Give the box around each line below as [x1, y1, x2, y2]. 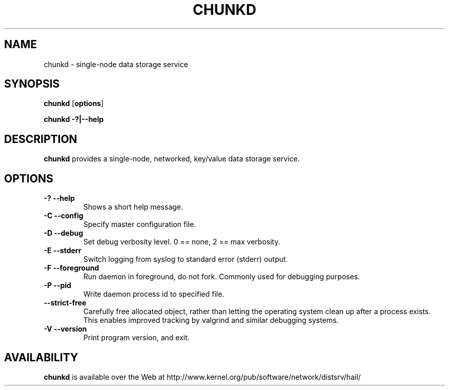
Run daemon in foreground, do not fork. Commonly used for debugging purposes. [83, 272, 360, 281]
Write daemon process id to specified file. [83, 290, 224, 299]
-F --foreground [44, 263, 99, 273]
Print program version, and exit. [83, 333, 190, 342]
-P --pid [44, 281, 71, 290]
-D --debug [44, 229, 84, 238]
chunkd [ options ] [44, 99, 104, 108]
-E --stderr [44, 246, 81, 255]
